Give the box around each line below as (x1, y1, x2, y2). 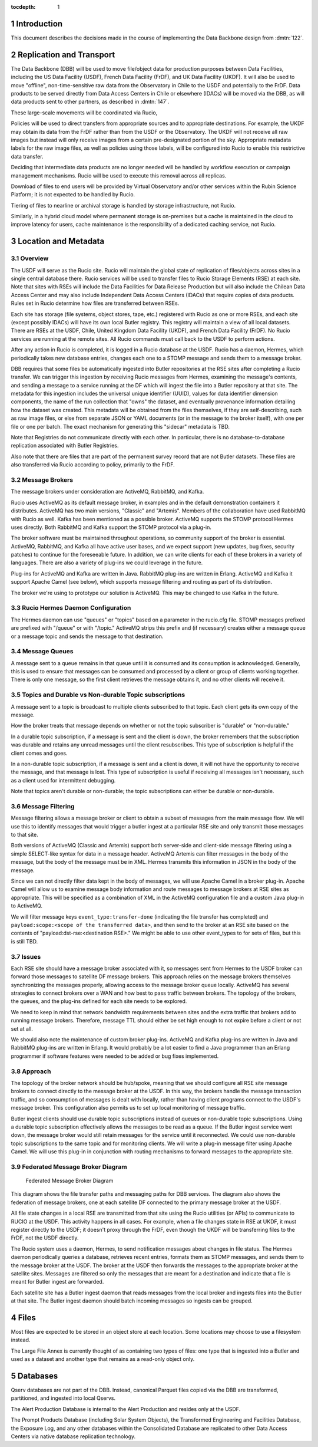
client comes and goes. (11, 749, 68, 757)
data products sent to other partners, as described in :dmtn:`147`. (11, 98, 170, 106)
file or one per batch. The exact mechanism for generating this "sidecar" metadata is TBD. (11, 423, 230, 430)
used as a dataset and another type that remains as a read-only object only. (11, 1356, 195, 1363)
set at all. (11, 1025, 34, 1032)
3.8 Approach (11, 1067, 51, 1076)
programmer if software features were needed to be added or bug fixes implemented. (11, 1053, 219, 1060)
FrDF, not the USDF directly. (11, 1234, 79, 1241)
